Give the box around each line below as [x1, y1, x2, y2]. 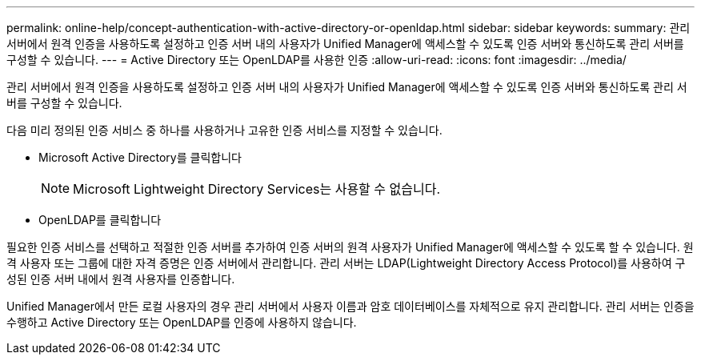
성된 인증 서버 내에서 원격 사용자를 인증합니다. [6, 272, 235, 286]
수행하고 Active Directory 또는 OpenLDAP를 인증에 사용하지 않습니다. [6, 315, 357, 329]
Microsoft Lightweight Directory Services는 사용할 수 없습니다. [73, 181, 441, 197]
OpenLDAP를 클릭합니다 [38, 213, 162, 227]
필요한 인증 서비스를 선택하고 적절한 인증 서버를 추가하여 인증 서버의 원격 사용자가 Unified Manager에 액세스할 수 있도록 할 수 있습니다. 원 [6, 240, 694, 254]
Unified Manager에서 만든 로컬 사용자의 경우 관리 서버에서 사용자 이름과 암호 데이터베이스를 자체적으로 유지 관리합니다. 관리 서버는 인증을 [6, 299, 695, 313]
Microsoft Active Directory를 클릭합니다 [38, 150, 242, 164]
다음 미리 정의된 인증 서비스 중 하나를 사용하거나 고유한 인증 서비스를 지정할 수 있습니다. [6, 123, 443, 137]
